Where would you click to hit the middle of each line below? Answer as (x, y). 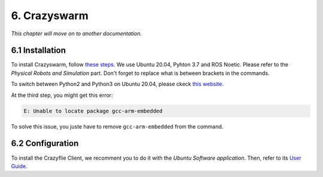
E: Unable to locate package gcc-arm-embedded (93, 111)
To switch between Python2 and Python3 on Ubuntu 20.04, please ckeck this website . (117, 84)
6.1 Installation (38, 51)
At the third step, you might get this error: (62, 95)
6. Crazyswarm (50, 16)
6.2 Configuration (45, 144)
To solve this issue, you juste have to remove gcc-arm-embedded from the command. (117, 126)
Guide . (19, 166)
